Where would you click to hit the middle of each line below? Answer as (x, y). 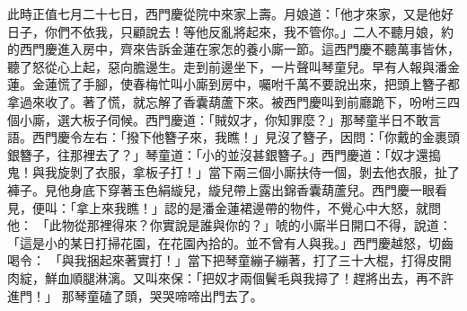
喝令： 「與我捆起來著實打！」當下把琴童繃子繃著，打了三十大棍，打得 (217, 260)
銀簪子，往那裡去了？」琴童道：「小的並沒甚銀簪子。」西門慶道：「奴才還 (218, 154)
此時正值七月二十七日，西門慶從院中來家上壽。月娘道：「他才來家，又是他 (224, 13)
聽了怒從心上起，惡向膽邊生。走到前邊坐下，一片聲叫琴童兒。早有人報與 (221, 66)
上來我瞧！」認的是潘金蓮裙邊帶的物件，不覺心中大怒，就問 (264, 207)
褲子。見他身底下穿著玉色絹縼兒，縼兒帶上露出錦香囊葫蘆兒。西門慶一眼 (221, 189)
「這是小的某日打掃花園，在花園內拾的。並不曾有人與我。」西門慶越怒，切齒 (230, 242)
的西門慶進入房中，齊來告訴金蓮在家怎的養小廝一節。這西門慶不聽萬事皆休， (233, 49)
